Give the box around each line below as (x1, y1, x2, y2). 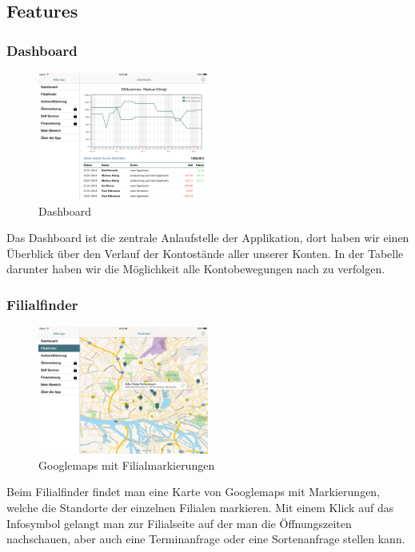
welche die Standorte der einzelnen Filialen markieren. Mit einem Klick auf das (6, 498, 394, 515)
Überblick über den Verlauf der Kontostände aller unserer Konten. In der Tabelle (6, 244, 404, 261)
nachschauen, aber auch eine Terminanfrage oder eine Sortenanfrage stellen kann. (6, 530, 405, 547)
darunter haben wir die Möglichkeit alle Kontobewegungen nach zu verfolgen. (6, 260, 385, 277)
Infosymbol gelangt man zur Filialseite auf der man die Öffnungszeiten (6, 514, 352, 531)
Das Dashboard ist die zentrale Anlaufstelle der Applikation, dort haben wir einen (6, 229, 409, 246)
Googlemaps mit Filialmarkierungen (38, 456, 215, 473)
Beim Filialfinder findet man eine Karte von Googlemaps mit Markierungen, (6, 483, 381, 500)
